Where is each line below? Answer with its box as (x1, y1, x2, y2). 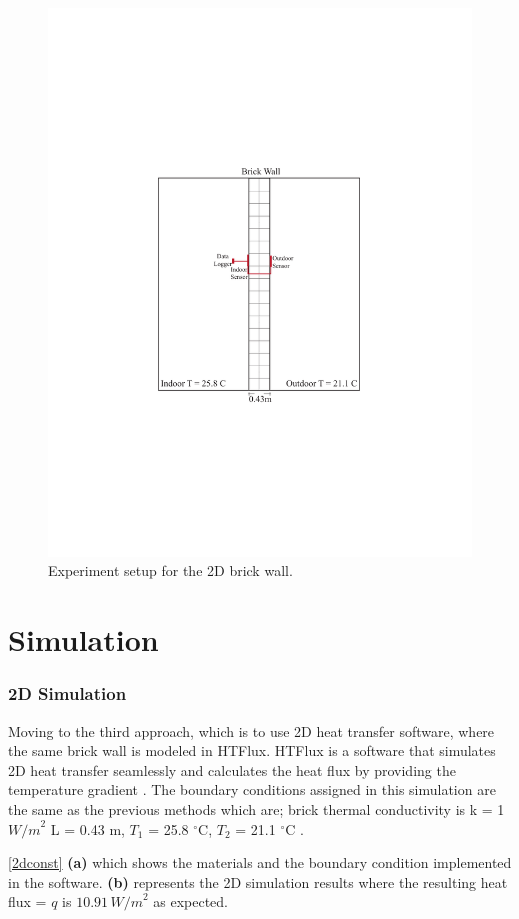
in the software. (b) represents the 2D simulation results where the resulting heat (8, 871, 508, 892)
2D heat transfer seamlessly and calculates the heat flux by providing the (8, 759, 456, 780)
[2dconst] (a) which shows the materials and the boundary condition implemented (8, 852, 512, 873)
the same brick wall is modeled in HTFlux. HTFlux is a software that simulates (8, 740, 496, 761)
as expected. (153, 891, 229, 912)
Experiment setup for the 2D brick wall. (48, 560, 293, 581)
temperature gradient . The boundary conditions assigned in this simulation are (8, 779, 496, 800)
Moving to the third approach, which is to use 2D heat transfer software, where (8, 720, 495, 741)
